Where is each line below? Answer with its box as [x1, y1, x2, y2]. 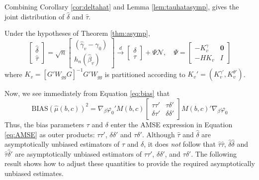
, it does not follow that [144, 139, 216, 149]
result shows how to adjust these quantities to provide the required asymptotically [4, 158, 255, 169]
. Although [142, 129, 175, 139]
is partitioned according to [104, 69, 185, 79]
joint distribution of [4, 11, 65, 21]
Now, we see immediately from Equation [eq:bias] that [4, 88, 170, 98]
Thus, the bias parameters [4, 119, 85, 129]
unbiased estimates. [4, 168, 64, 178]
